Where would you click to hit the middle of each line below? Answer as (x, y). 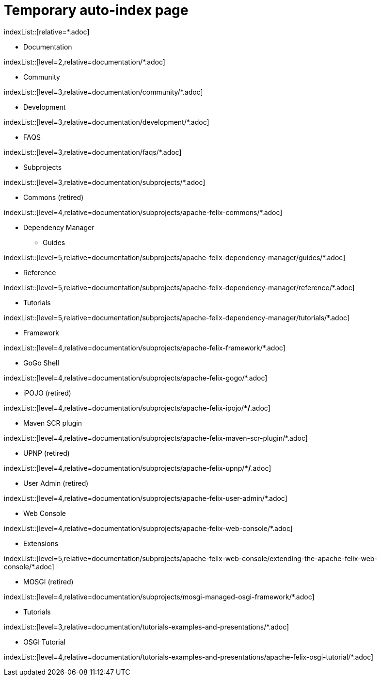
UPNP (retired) (47, 453)
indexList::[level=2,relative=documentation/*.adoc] (85, 62)
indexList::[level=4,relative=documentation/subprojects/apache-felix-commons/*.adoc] (143, 212)
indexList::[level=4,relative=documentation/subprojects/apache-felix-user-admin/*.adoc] (146, 498)
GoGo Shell (41, 363)
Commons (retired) (54, 197)
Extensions (41, 543)
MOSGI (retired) (48, 581)
